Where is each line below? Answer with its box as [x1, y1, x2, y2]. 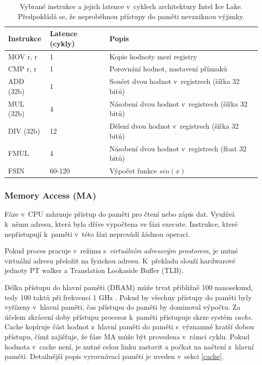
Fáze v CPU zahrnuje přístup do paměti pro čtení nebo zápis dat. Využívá [5, 209, 235, 219]
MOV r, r [8, 51, 38, 61]
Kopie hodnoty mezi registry [109, 51, 197, 61]
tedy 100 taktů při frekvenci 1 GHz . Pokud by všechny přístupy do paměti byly [5, 292, 252, 302]
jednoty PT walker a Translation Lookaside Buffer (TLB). [5, 265, 184, 276]
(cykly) [50, 38, 75, 48]
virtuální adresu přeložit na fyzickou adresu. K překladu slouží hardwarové [5, 255, 236, 265]
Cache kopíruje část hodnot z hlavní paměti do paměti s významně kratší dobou [5, 321, 254, 332]
